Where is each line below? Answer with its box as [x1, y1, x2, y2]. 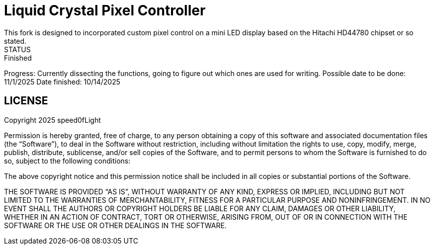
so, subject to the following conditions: [4, 156, 131, 165]
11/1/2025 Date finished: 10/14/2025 [4, 77, 121, 86]
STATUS [4, 45, 31, 54]
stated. [4, 36, 27, 45]
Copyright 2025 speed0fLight [4, 115, 101, 124]
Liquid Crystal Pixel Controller [4, 2, 206, 19]
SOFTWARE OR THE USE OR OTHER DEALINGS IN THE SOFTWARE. [4, 221, 227, 230]
